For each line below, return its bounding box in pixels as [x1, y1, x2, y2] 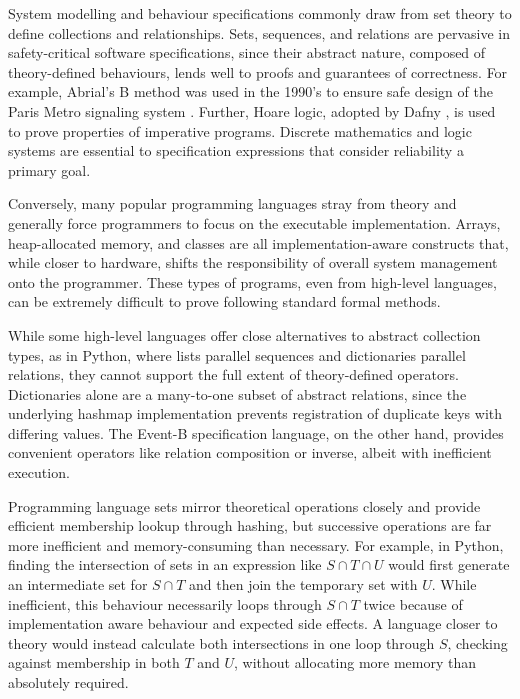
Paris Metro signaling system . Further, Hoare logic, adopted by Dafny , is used [8, 100, 496, 121]
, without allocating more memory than [234, 652, 477, 673]
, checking [447, 632, 508, 653]
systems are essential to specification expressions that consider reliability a [8, 140, 464, 161]
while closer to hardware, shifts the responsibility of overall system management [8, 252, 498, 273]
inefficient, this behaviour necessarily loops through [8, 593, 322, 614]
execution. [8, 462, 70, 483]
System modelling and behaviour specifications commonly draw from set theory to [8, 3, 512, 23]
